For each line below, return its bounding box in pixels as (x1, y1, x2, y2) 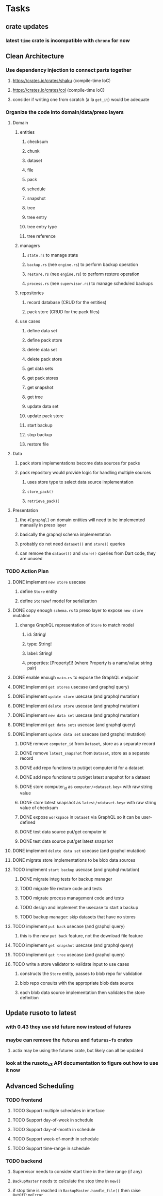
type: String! (27, 641, 52, 647)
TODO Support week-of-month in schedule (12, 1136, 99, 1142)
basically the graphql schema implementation (19, 531, 111, 537)
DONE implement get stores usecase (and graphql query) (12, 684, 130, 689)
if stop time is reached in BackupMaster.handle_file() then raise (12, 1188, 141, 1194)
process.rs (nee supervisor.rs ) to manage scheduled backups (27, 281, 153, 286)
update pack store (27, 413, 64, 419)
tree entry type (27, 224, 57, 230)
